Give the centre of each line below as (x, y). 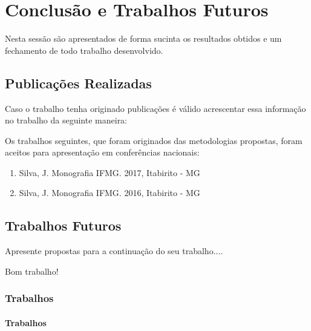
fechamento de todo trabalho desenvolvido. (84, 50)
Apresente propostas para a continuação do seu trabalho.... (114, 251)
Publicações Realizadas (78, 83)
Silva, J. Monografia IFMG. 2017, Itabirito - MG (110, 172)
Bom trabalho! (32, 271)
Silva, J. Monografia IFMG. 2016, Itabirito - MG (110, 193)
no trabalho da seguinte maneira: (66, 120)
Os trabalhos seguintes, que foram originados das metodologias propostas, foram (154, 140)
